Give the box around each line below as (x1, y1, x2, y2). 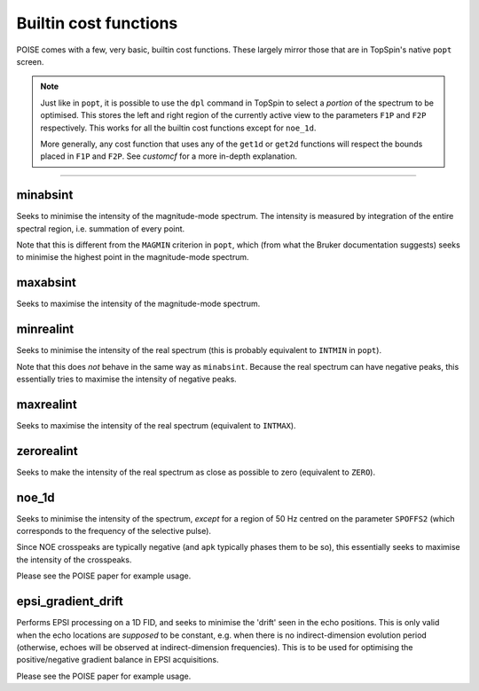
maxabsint (16, 275, 77, 290)
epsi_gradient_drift (16, 594, 123, 609)
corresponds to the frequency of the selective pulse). (16, 526, 212, 537)
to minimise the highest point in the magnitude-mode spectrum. (16, 252, 249, 263)
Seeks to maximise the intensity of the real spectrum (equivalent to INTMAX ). (16, 420, 296, 430)
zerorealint (16, 444, 79, 459)
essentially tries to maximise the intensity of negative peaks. (16, 373, 237, 384)
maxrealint (16, 397, 77, 412)
